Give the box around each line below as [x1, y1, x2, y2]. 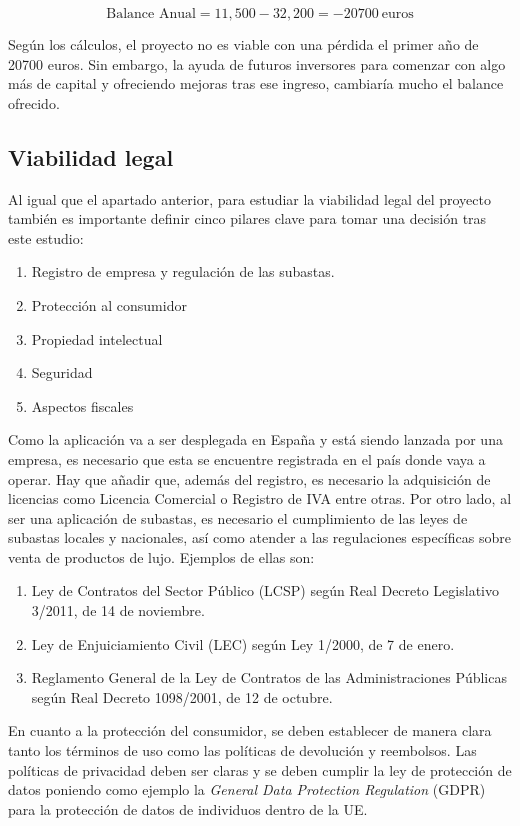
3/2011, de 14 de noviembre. [31, 600, 205, 621]
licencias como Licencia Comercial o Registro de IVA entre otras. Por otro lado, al [8, 488, 512, 509]
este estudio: [8, 227, 84, 248]
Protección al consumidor [31, 294, 187, 315]
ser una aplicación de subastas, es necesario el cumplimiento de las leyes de [8, 507, 468, 528]
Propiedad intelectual [31, 328, 163, 349]
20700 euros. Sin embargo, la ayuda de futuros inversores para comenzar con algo [8, 53, 506, 74]
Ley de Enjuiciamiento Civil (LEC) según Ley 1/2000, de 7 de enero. [31, 633, 455, 654]
